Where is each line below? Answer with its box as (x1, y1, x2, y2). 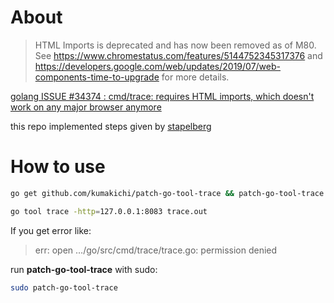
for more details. (161, 71, 230, 83)
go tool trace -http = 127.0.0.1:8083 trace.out (10, 206, 208, 216)
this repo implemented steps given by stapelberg (10, 120, 212, 132)
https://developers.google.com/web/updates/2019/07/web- (34, 60, 282, 72)
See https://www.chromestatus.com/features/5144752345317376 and (34, 49, 323, 61)
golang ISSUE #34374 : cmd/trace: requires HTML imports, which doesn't (10, 90, 315, 102)
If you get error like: (10, 224, 92, 236)
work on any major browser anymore (10, 101, 162, 113)
